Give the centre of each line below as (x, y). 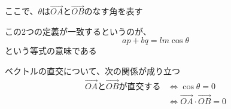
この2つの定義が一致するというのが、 (78, 31)
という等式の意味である (51, 51)
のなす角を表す (113, 11)
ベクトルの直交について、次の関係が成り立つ (92, 71)
